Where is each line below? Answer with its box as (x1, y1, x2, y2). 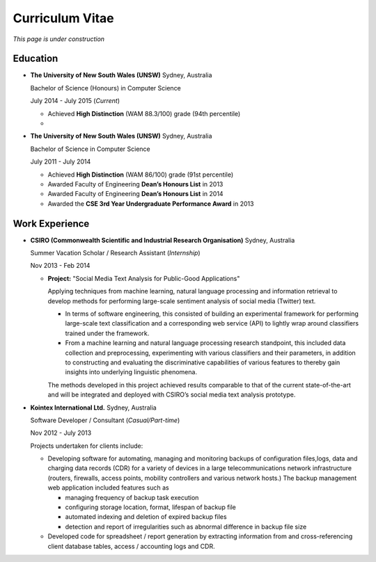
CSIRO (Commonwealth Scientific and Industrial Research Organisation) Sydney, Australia (30, 236, 295, 244)
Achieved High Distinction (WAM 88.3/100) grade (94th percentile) (47, 109, 241, 118)
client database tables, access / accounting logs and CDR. (47, 542, 215, 550)
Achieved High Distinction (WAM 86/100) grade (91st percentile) (47, 170, 234, 179)
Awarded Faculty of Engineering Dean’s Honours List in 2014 (47, 190, 224, 198)
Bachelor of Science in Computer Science (30, 145, 150, 153)
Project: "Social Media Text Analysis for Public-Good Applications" (47, 274, 240, 282)
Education (13, 53, 58, 65)
